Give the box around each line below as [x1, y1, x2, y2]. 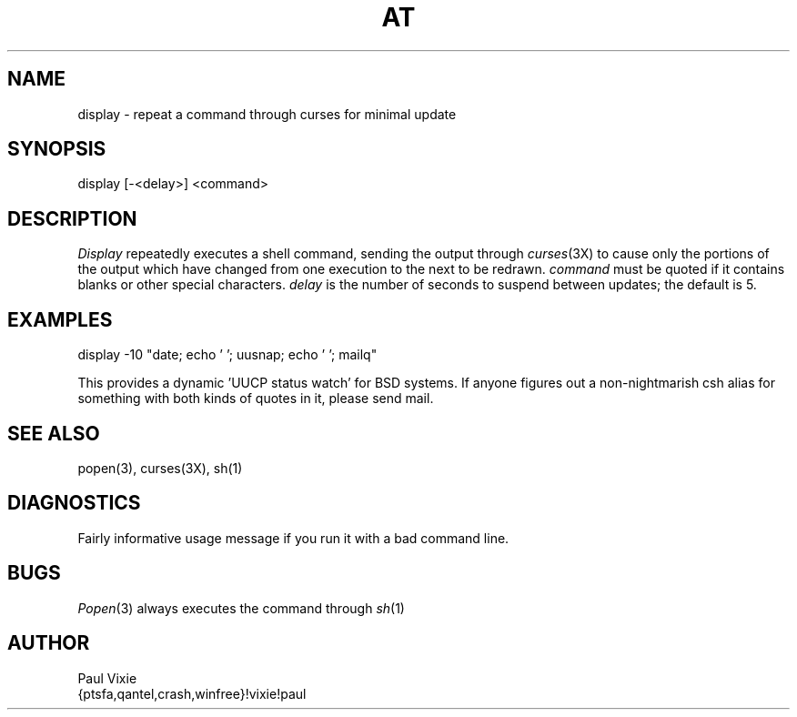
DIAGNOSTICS [7, 491, 141, 515]
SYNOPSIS [7, 137, 106, 161]
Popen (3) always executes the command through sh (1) [77, 600, 405, 616]
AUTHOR [7, 631, 90, 655]
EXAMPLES [7, 308, 113, 331]
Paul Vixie [77, 670, 137, 686]
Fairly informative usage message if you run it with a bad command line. [77, 530, 509, 546]
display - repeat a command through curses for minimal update [77, 106, 457, 122]
